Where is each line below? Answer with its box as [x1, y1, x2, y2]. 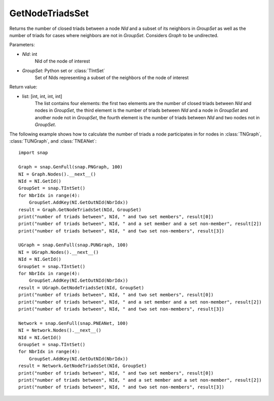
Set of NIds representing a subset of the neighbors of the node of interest [35, 74, 189, 81]
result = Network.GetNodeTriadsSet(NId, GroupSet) [18, 363, 147, 369]
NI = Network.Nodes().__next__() [18, 327, 101, 333]
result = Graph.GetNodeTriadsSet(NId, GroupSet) [18, 207, 142, 213]
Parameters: [9, 42, 35, 48]
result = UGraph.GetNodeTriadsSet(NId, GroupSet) [18, 285, 145, 290]
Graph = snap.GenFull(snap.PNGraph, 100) [18, 164, 123, 170]
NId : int [22, 51, 38, 57]
